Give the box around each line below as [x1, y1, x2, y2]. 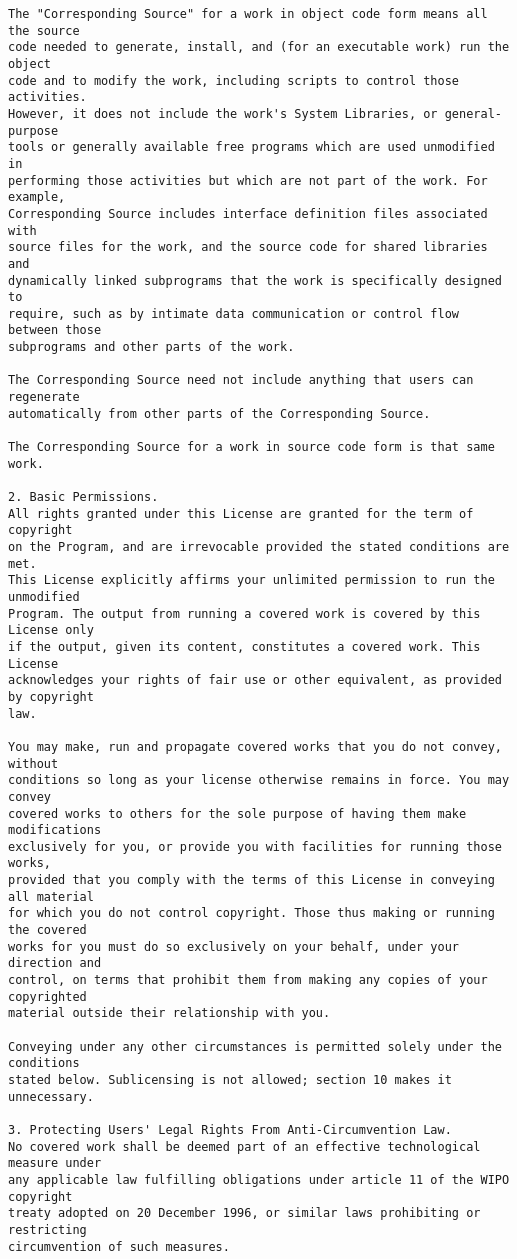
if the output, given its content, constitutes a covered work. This [8, 639, 481, 654]
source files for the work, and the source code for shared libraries [8, 240, 488, 255]
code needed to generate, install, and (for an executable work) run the [8, 40, 510, 55]
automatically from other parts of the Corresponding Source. [8, 406, 431, 421]
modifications [8, 823, 102, 838]
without [8, 756, 59, 771]
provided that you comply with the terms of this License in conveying [8, 873, 495, 888]
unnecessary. [8, 1089, 94, 1104]
